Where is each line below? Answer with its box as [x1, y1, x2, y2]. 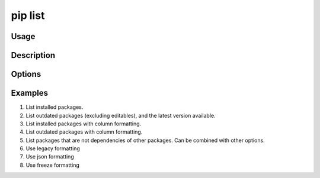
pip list [11, 9, 45, 22]
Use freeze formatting [25, 161, 80, 169]
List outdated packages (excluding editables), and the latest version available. [25, 112, 216, 119]
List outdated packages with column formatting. [25, 128, 143, 135]
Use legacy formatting [25, 145, 80, 152]
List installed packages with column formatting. [25, 120, 142, 127]
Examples [11, 88, 49, 98]
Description [11, 50, 56, 60]
